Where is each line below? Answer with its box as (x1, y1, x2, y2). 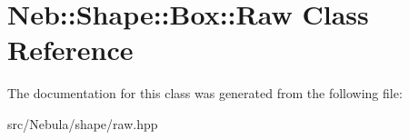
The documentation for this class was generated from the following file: (7, 84, 403, 103)
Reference (7, 31, 134, 68)
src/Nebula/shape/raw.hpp (7, 114, 158, 133)
